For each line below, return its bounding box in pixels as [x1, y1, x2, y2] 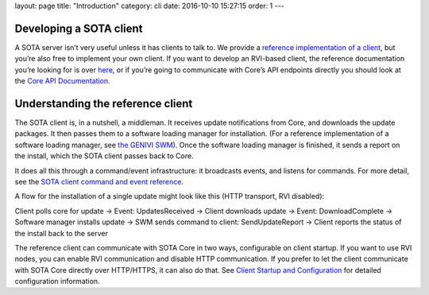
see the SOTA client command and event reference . [14, 177, 184, 186]
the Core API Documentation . [14, 76, 110, 86]
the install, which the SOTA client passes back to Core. [14, 151, 194, 161]
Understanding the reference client [14, 96, 193, 111]
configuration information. [14, 277, 100, 286]
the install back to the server [14, 228, 109, 238]
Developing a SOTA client [14, 21, 143, 35]
